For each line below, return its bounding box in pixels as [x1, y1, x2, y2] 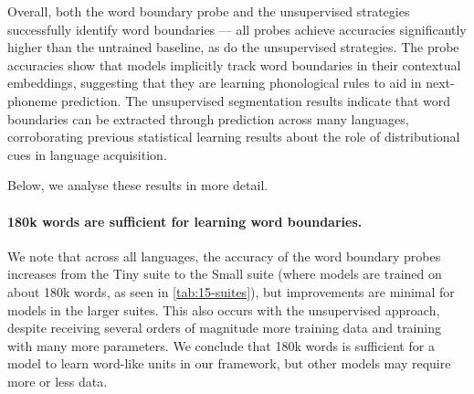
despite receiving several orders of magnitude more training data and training [7, 318, 441, 337]
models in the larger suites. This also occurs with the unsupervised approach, [7, 300, 440, 319]
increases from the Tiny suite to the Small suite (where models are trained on [7, 264, 442, 283]
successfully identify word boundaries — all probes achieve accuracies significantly [7, 19, 467, 38]
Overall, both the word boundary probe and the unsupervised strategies [7, 2, 410, 20]
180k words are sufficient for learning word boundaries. [7, 211, 363, 230]
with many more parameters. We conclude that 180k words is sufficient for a [7, 335, 435, 355]
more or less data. [7, 371, 108, 390]
